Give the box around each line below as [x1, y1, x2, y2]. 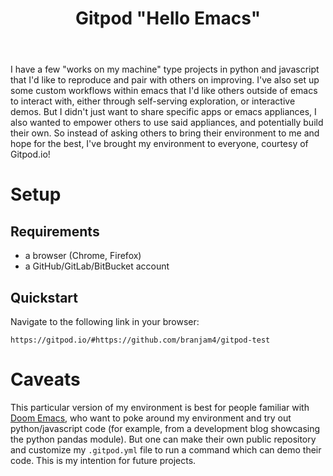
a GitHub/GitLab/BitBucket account [24, 260, 170, 272]
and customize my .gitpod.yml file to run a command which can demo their [10, 443, 322, 456]
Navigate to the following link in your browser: [10, 316, 200, 327]
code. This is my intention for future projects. [10, 454, 197, 466]
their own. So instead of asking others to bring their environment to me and [10, 127, 320, 139]
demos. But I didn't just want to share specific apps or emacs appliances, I [10, 106, 317, 118]
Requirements [10, 223, 100, 240]
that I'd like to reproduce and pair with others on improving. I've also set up [10, 74, 320, 86]
